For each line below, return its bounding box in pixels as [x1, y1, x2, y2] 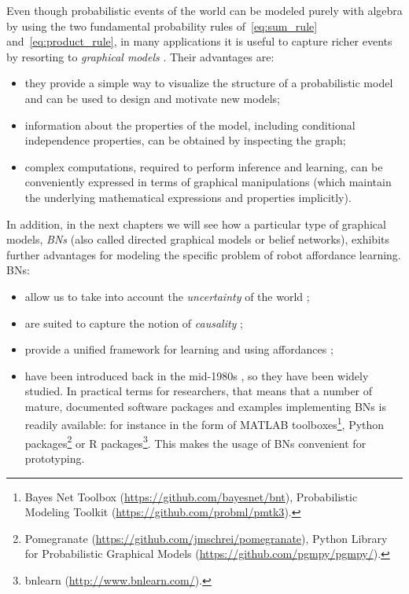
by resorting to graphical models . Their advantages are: [6, 48, 275, 64]
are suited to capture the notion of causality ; [24, 314, 243, 331]
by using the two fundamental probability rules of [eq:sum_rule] [6, 17, 318, 34]
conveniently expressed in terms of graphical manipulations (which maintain [24, 174, 392, 190]
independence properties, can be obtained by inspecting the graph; [24, 132, 346, 148]
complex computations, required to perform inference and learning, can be [24, 158, 383, 174]
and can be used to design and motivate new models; [24, 90, 280, 106]
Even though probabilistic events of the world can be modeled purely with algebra [6, 2, 403, 18]
